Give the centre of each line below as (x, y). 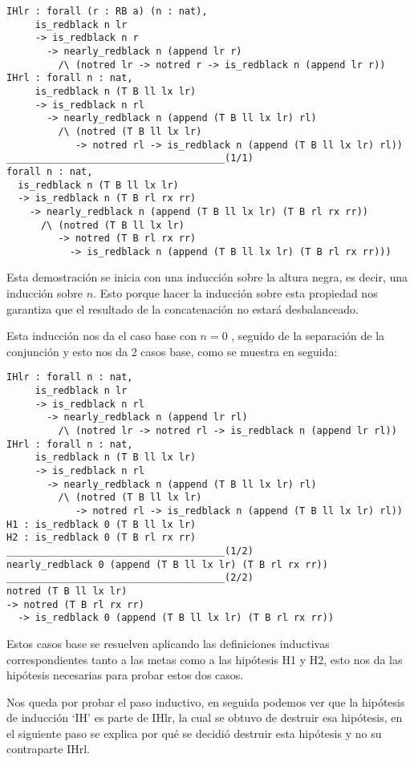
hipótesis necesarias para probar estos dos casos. (125, 675)
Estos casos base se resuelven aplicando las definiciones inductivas (168, 643)
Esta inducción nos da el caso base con (101, 336)
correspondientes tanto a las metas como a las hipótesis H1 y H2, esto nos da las (205, 659)
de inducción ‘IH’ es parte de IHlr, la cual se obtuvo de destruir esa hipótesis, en (205, 717)
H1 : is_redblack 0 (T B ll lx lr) (101, 524)
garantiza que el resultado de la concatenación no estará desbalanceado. (183, 308)
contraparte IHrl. (48, 749)
